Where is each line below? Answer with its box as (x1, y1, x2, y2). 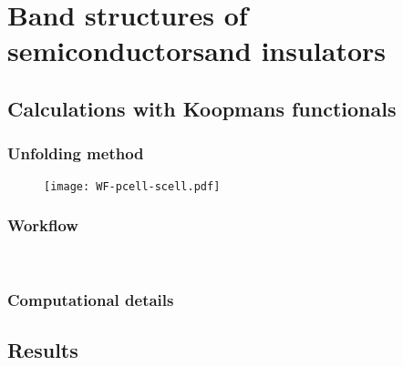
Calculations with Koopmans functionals (7, 94, 397, 122)
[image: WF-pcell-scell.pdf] (44, 179, 221, 193)
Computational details (7, 288, 174, 310)
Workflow (7, 214, 78, 237)
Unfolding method (7, 142, 144, 165)
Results (7, 336, 78, 364)
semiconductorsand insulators (7, 32, 386, 69)
